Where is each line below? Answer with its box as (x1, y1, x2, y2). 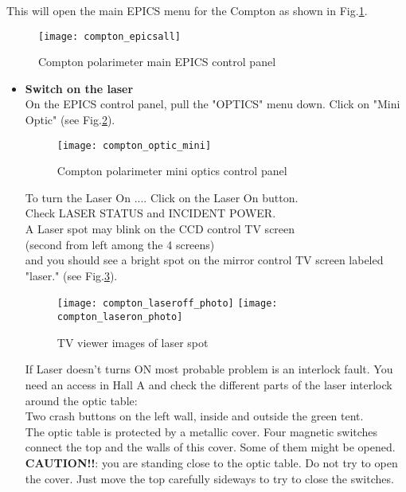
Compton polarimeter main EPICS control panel (38, 53, 276, 70)
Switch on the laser (25, 80, 134, 96)
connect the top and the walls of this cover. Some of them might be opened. (25, 439, 396, 455)
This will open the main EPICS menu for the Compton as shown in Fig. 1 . (6, 2, 368, 18)
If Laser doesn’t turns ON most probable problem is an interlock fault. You (25, 361, 393, 377)
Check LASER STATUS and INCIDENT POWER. (25, 205, 276, 221)
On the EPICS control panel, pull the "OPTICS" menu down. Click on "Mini (25, 96, 400, 112)
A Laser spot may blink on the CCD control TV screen (25, 221, 295, 237)
